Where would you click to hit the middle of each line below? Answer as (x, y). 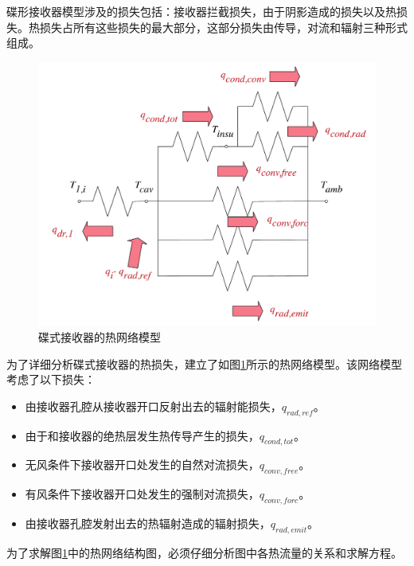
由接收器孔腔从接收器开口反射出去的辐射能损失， (153, 406)
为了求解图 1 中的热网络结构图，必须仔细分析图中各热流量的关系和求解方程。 (204, 552)
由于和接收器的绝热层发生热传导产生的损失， (142, 435)
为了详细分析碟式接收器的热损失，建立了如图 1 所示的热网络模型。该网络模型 (204, 363)
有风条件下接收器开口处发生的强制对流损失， (142, 494)
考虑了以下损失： (51, 379)
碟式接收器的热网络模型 (100, 337)
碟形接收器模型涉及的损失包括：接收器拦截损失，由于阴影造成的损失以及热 (201, 11)
